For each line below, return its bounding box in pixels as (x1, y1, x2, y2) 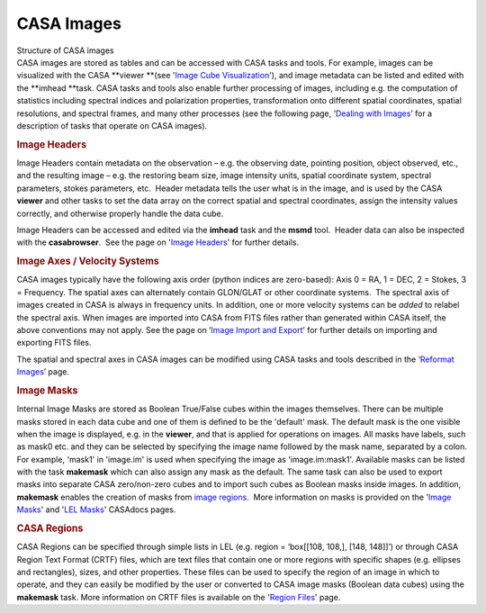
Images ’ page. (16, 366, 69, 377)
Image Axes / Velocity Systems (16, 255, 159, 267)
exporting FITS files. (16, 338, 92, 348)
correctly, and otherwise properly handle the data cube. (16, 208, 224, 219)
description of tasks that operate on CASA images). (16, 120, 208, 131)
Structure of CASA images (16, 45, 114, 56)
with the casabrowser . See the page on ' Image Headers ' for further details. (16, 237, 300, 248)
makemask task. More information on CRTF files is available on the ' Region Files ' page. (16, 591, 341, 602)
